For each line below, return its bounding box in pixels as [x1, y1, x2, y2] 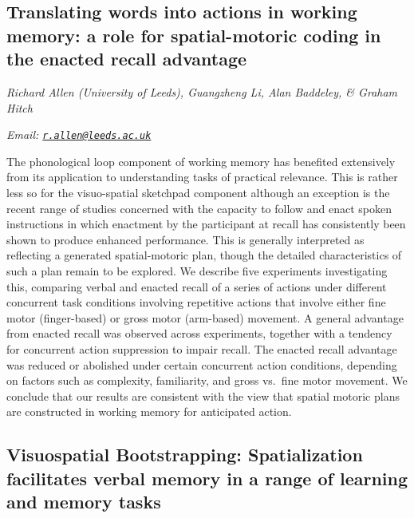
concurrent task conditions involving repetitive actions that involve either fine [6, 294, 386, 310]
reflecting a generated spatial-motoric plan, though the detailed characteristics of [6, 247, 402, 263]
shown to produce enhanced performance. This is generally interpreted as [6, 231, 365, 247]
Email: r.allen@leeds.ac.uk [6, 126, 152, 143]
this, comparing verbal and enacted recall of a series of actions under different [6, 278, 387, 295]
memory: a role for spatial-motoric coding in [6, 22, 381, 47]
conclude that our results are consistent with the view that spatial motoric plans [6, 387, 400, 404]
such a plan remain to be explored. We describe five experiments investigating [6, 262, 388, 279]
